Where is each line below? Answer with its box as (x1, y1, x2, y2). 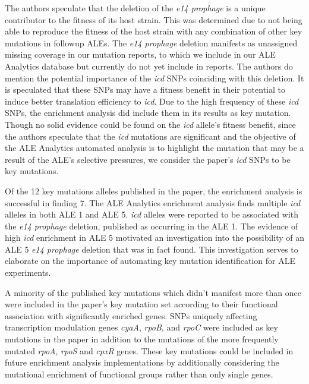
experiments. (5, 266, 51, 279)
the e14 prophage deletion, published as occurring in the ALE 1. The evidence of (5, 219, 298, 232)
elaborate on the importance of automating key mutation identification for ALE (5, 254, 295, 267)
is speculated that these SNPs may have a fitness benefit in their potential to (5, 83, 286, 96)
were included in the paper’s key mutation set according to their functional (5, 298, 278, 310)
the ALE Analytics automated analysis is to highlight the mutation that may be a (5, 141, 304, 154)
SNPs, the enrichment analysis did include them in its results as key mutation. (5, 106, 291, 119)
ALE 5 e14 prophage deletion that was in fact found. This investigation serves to (5, 243, 298, 255)
